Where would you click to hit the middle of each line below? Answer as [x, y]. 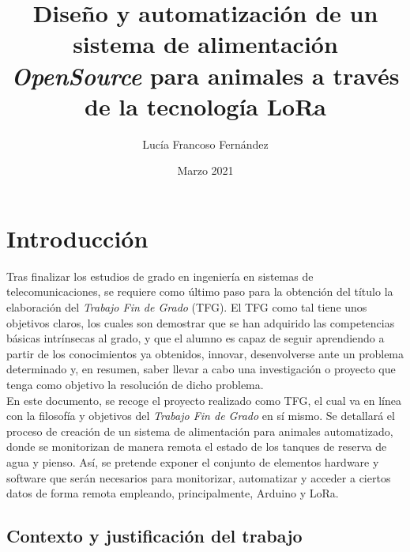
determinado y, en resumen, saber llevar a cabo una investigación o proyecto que [201, 369]
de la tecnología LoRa [205, 106]
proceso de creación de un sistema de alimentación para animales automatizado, [200, 431]
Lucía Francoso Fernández [205, 144]
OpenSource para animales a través [205, 75]
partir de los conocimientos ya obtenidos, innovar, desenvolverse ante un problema [205, 353]
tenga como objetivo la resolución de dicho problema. [135, 384]
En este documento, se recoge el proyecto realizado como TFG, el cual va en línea [204, 400]
